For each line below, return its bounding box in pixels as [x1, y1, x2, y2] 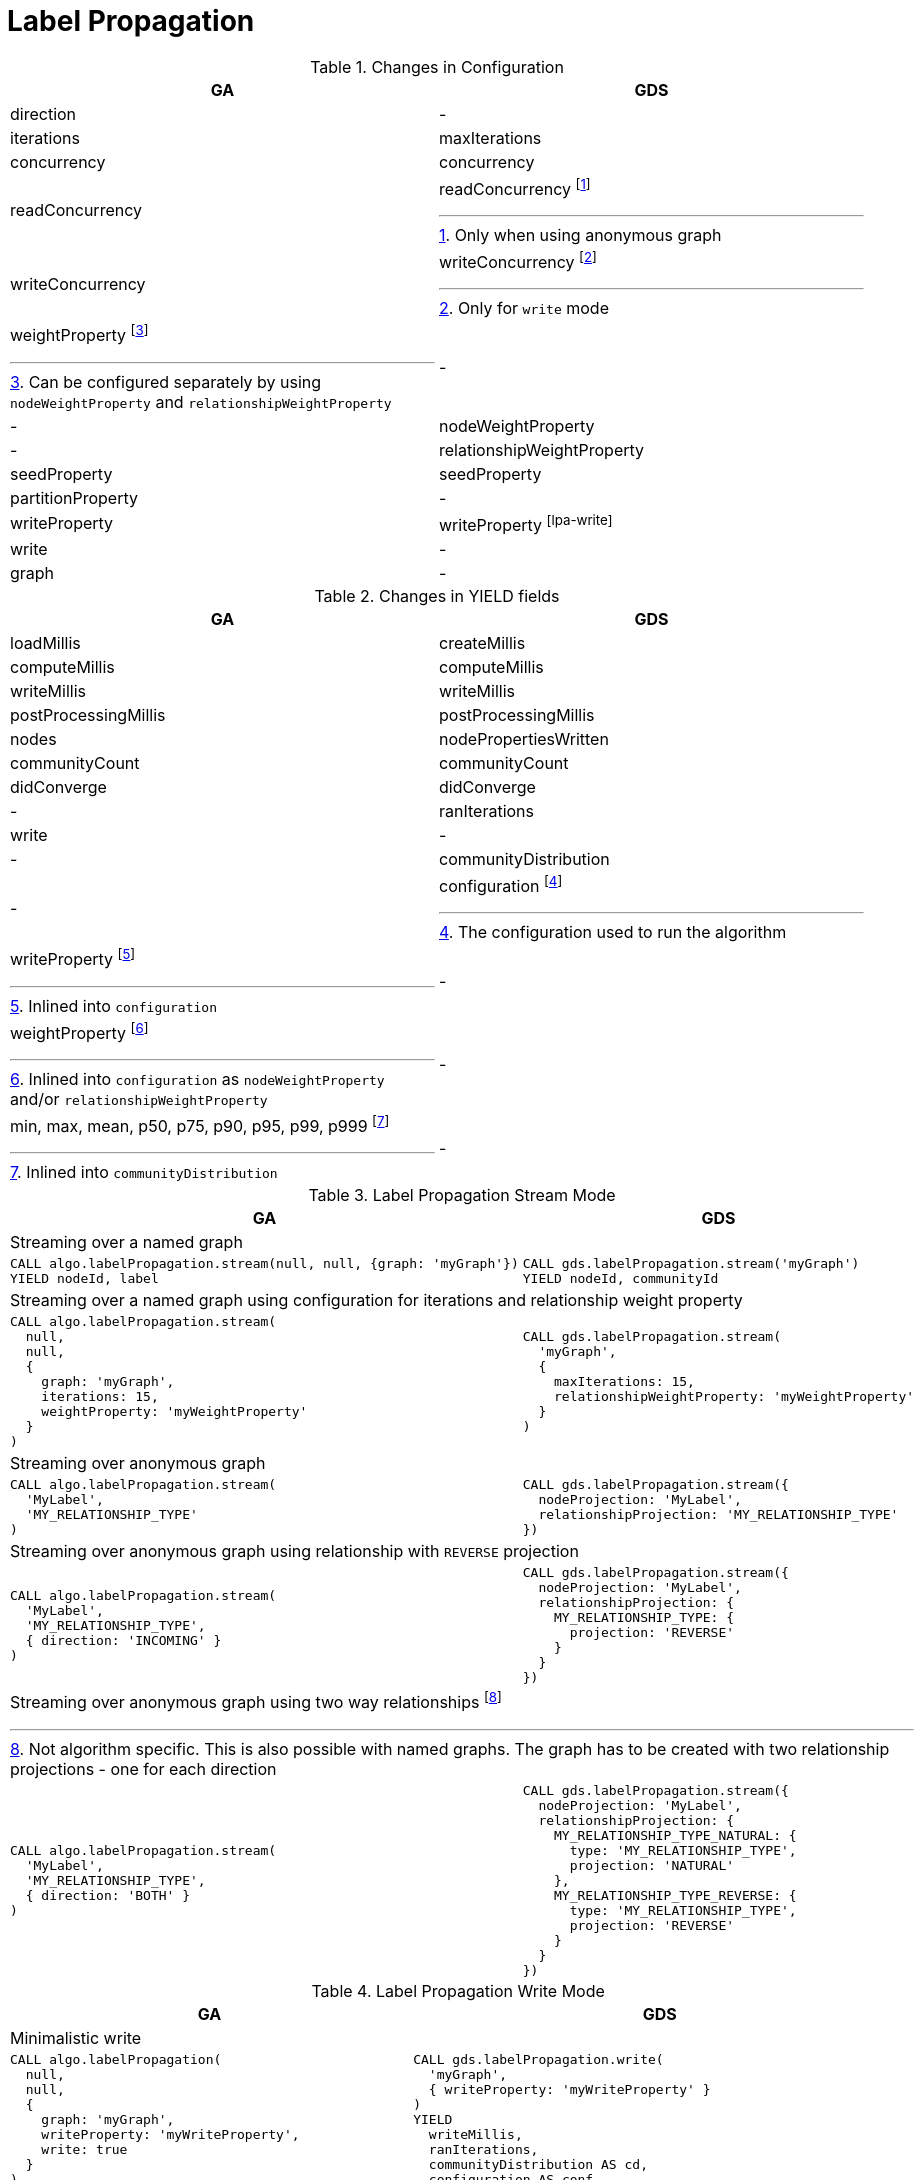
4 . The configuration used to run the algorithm [439, 922, 787, 943]
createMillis [439, 633, 526, 654]
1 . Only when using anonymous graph [439, 225, 722, 246]
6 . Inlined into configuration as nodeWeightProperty [10, 1069, 385, 1090]
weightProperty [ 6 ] [10, 1019, 149, 1044]
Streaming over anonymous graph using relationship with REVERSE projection [10, 1541, 579, 1562]
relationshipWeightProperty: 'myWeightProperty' [554, 1389, 915, 1405]
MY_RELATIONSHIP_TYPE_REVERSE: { [554, 1887, 797, 1903]
